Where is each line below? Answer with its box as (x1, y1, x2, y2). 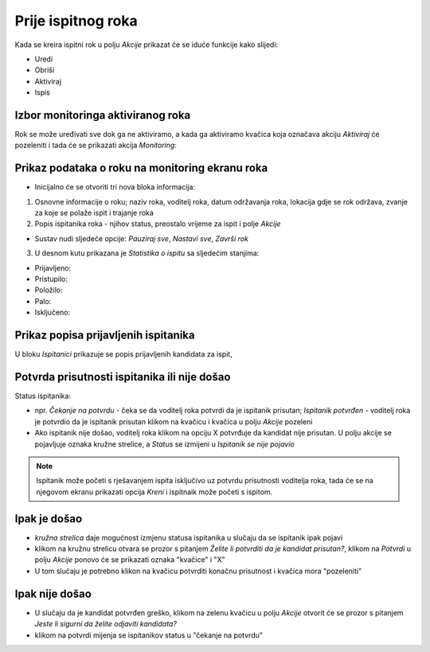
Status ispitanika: (14, 391, 72, 401)
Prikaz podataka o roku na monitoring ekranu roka (14, 162, 268, 175)
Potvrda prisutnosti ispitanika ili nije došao (14, 370, 231, 384)
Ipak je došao (14, 512, 83, 525)
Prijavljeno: (34, 263, 72, 272)
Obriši (34, 65, 55, 75)
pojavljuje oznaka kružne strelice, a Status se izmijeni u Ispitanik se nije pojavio (34, 439, 295, 449)
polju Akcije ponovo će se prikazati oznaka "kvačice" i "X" (34, 555, 226, 564)
